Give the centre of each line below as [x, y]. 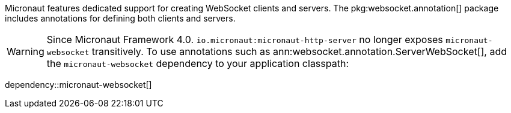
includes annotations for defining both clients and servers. [120, 18]
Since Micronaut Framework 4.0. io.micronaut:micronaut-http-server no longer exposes [245, 39]
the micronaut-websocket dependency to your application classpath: [197, 63]
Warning [26, 51]
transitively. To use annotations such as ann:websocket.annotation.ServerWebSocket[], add [299, 51]
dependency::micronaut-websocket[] [78, 85]
